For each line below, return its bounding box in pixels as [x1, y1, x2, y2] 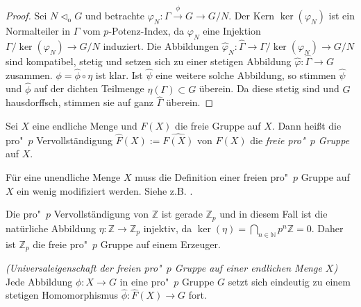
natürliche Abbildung [6, 220, 96, 235]
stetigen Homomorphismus [6, 288, 119, 302]
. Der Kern [228, 8, 275, 22]
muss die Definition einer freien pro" [135, 170, 288, 184]
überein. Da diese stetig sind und [199, 81, 339, 96]
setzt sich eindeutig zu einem [228, 274, 351, 288]
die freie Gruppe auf [175, 119, 261, 133]
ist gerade [161, 207, 203, 221]
